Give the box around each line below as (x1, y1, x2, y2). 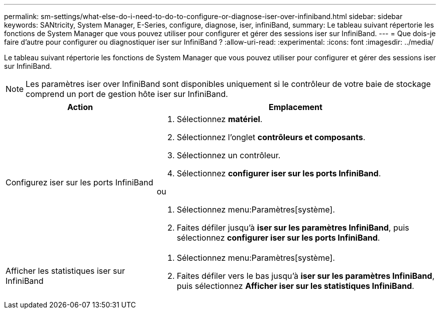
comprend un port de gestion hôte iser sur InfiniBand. (26, 89, 228, 99)
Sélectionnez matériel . (176, 114, 263, 124)
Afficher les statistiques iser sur (6, 266, 125, 276)
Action (67, 102, 93, 112)
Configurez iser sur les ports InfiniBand (6, 177, 154, 187)
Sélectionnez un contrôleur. (176, 150, 281, 160)
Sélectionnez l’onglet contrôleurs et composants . (176, 132, 366, 142)
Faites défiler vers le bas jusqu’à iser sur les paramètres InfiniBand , (176, 271, 434, 281)
